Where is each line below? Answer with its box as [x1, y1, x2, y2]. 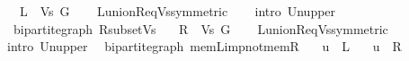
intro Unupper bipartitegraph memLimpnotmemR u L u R [6, 37, 402, 56]
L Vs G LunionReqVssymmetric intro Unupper [19, 2, 336, 20]
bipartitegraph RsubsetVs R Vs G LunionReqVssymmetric [13, 19, 388, 38]
